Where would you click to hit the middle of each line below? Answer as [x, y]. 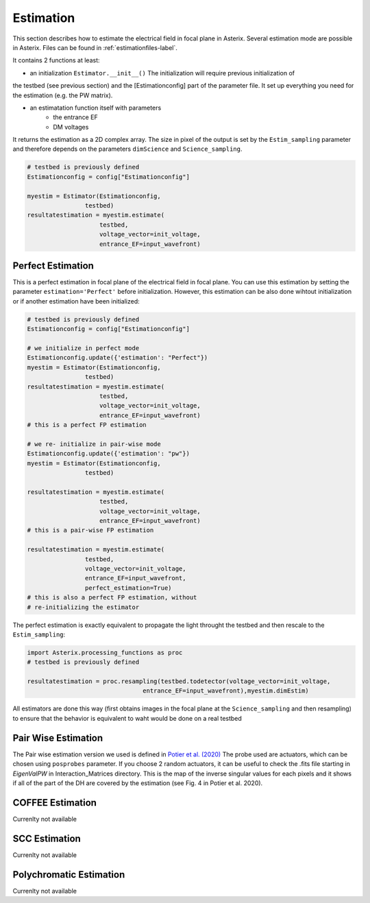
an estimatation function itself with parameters [96, 108]
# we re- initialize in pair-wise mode [94, 444]
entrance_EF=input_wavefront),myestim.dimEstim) [226, 691]
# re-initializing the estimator [83, 607]
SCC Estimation [47, 838]
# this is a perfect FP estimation [87, 425]
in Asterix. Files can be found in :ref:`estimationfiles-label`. [95, 47]
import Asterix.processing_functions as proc [105, 652]
